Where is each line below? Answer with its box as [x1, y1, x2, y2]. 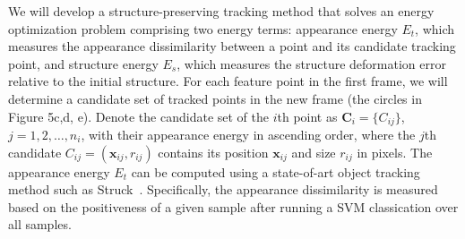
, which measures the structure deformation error [177, 54, 446, 73]
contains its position [158, 142, 269, 161]
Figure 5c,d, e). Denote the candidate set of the [8, 107, 269, 125]
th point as [277, 107, 338, 125]
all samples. [8, 215, 72, 234]
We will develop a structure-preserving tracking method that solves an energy [8, 2, 435, 20]
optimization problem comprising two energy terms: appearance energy [8, 19, 398, 38]
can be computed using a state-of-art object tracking [131, 162, 420, 181]
